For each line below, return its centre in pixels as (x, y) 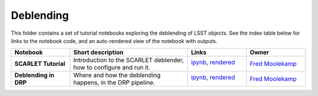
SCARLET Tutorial (40, 64)
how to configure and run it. (112, 68)
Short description (98, 52)
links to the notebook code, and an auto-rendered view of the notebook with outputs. (114, 41)
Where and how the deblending (117, 75)
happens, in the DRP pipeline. (114, 82)
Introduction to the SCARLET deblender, (129, 60)
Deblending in (34, 75)
